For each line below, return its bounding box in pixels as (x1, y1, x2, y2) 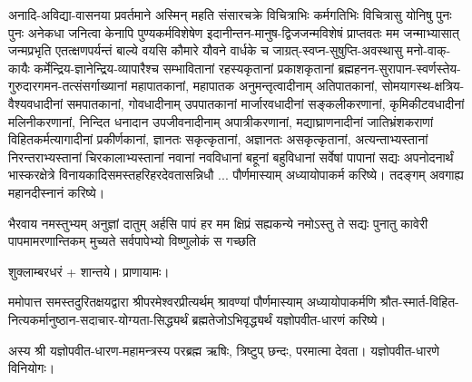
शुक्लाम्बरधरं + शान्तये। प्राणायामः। (8, 261, 170, 280)
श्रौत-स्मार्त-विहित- (379, 292, 459, 311)
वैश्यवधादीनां (8, 93, 64, 113)
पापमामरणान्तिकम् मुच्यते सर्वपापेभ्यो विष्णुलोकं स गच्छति (8, 231, 256, 250)
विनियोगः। (8, 358, 55, 377)
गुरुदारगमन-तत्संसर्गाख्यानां (8, 76, 127, 95)
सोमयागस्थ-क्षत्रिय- (381, 76, 465, 95)
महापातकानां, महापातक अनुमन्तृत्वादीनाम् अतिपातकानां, (131, 76, 378, 95)
